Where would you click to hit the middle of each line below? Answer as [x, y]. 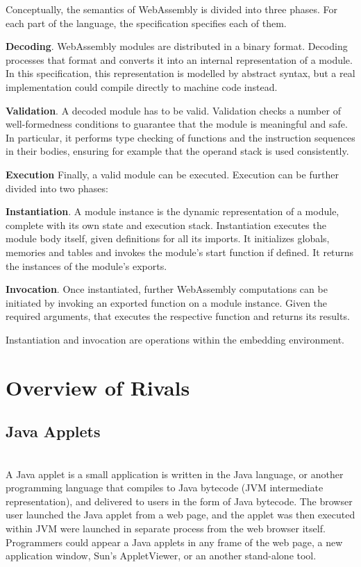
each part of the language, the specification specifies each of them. [146, 23]
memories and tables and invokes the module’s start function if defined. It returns [180, 252]
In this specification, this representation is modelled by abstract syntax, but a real [180, 73]
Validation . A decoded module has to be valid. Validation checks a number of [173, 110]
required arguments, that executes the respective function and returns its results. [178, 316]
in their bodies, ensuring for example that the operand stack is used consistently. [177, 151]
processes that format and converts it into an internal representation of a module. [179, 59]
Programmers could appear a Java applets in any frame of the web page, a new [174, 542]
